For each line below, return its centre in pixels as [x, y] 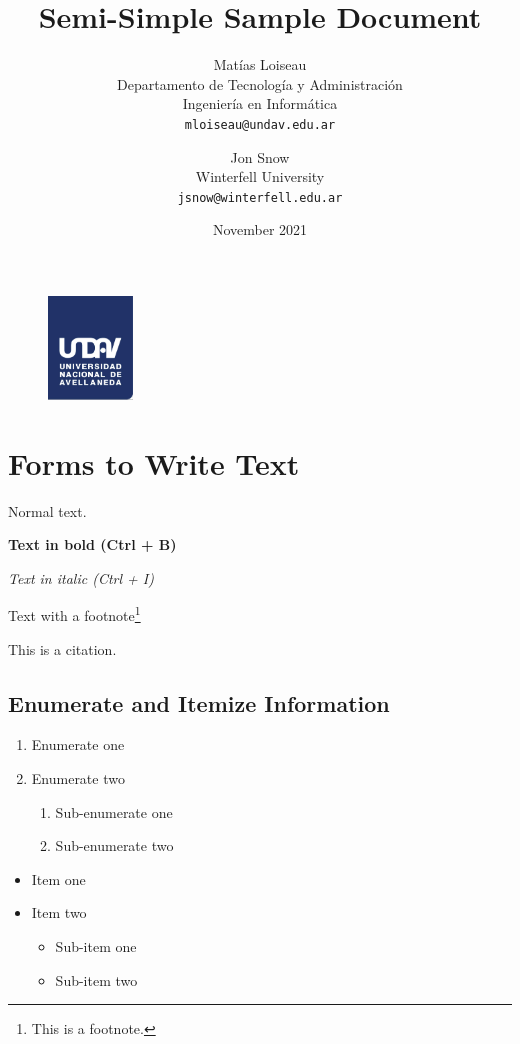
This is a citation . [62, 648]
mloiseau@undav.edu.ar [260, 124]
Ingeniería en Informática [260, 103]
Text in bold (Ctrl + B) [92, 544]
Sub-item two [96, 979]
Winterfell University [260, 176]
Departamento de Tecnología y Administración [260, 83]
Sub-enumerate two [114, 845]
